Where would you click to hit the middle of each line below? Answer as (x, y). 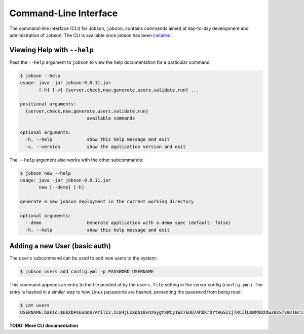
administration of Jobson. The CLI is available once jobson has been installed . (91, 35)
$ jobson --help (40, 76)
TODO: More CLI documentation (44, 326)
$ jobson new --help (45, 173)
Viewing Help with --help (51, 50)
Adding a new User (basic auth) (60, 246)
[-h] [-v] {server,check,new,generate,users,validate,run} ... (119, 90)
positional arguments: (48, 104)
